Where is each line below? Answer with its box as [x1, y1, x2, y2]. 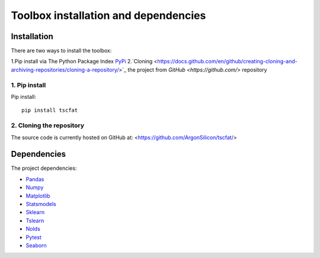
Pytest [25, 234, 41, 241]
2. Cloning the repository [11, 121, 85, 130]
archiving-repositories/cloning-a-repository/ [11, 66, 119, 73]
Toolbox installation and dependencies [11, 9, 206, 22]
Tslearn [25, 217, 44, 224]
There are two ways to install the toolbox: [11, 47, 112, 54]
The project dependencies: [11, 165, 77, 172]
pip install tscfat [21, 107, 78, 114]
